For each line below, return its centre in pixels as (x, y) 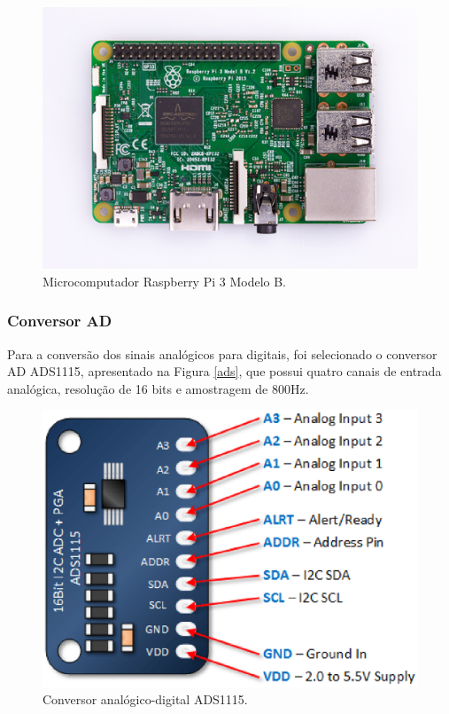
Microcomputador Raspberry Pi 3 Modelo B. (165, 281)
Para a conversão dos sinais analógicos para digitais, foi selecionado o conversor (222, 353)
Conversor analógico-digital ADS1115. (145, 699)
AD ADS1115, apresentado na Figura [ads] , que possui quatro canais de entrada (224, 371)
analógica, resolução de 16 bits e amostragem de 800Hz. (158, 388)
